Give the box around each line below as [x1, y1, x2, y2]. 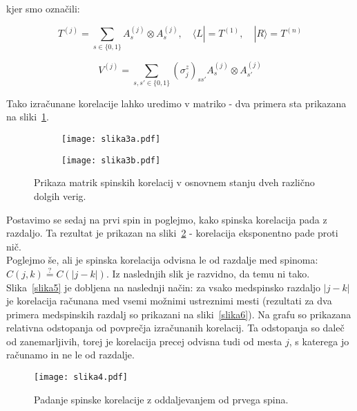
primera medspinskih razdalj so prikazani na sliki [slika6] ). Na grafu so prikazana [6, 307, 351, 321]
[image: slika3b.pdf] [61, 155, 161, 165]
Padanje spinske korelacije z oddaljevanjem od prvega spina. [34, 392, 289, 406]
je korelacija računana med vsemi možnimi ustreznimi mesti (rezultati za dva [6, 293, 332, 308]
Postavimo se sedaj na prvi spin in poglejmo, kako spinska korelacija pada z [6, 212, 327, 226]
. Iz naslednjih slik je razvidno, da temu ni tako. [106, 266, 310, 280]
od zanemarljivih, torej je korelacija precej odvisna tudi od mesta [6, 334, 282, 348]
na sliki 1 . [6, 109, 49, 124]
